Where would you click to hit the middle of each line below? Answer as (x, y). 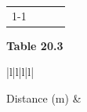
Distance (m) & (44, 98)
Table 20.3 (35, 45)
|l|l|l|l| (20, 72)
